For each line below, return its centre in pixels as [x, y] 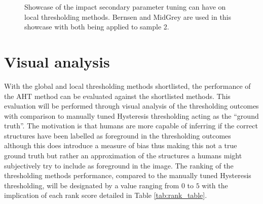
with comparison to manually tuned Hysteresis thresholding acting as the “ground [131, 115]
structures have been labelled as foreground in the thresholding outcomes [118, 135]
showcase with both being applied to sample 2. [97, 27]
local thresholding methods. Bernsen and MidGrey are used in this [128, 16]
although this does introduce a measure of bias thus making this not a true [121, 145]
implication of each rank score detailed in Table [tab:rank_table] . [106, 195]
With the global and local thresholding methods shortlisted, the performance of [127, 86]
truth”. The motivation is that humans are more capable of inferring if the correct [131, 126]
